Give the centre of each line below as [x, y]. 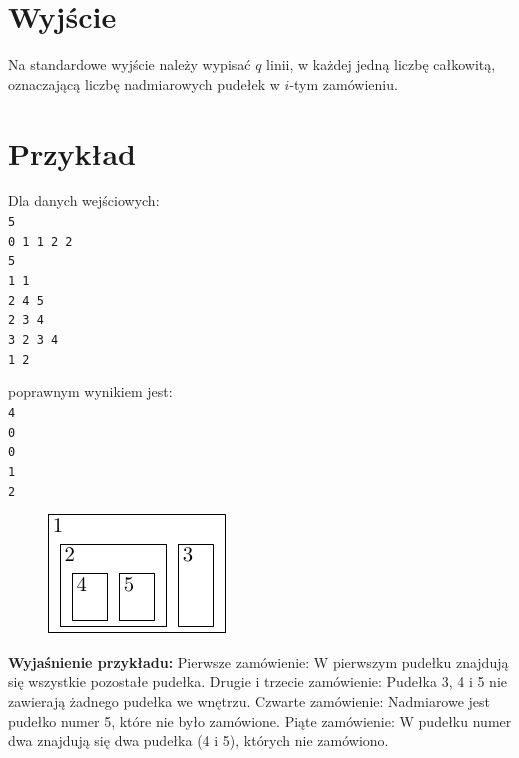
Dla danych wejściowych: [84, 200]
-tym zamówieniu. [343, 83]
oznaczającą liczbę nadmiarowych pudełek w [144, 83]
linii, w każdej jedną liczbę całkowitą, [381, 64]
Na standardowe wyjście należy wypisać [129, 64]
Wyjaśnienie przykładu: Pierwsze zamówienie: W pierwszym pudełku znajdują [258, 661]
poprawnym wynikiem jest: [90, 391]
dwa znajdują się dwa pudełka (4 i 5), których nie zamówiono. [198, 740]
